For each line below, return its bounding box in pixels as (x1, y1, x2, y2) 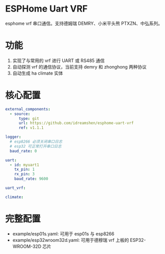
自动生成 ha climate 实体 (12, 70, 63, 76)
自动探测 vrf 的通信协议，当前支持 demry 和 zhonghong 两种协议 (12, 63, 147, 70)
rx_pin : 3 (14, 172, 35, 177)
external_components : (5, 106, 51, 111)
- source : (10, 111, 30, 116)
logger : (5, 135, 22, 140)
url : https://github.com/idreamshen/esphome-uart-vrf (18, 120, 134, 126)
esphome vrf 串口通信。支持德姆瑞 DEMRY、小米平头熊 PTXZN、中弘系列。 (5, 20, 162, 26)
